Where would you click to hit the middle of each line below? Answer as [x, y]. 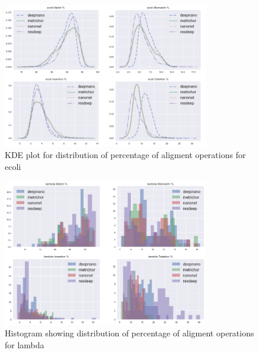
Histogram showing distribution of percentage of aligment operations [129, 333]
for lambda [25, 344]
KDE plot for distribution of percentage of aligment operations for [125, 155]
